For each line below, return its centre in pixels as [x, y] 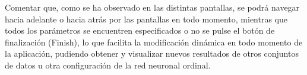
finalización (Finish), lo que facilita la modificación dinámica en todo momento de [154, 42]
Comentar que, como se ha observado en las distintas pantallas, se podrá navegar [152, 7]
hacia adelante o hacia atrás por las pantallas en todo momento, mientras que [146, 19]
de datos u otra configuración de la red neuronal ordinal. [108, 65]
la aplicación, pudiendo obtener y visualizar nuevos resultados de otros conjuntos [152, 53]
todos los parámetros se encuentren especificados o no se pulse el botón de [140, 30]
